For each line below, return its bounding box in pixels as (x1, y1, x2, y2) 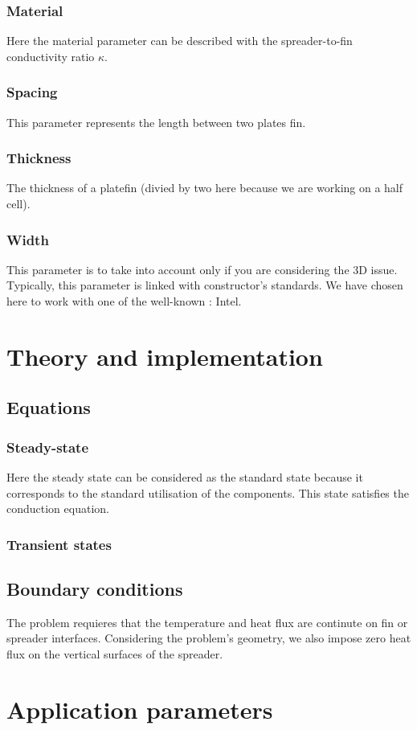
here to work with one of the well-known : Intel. (6, 293, 242, 310)
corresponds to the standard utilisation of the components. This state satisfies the (6, 484, 409, 501)
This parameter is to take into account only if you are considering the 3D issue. (6, 260, 398, 277)
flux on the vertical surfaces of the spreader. (6, 646, 223, 662)
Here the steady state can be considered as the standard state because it (6, 469, 363, 485)
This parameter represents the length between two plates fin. (6, 113, 306, 130)
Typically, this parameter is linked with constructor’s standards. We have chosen (6, 277, 403, 293)
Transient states (6, 534, 112, 554)
